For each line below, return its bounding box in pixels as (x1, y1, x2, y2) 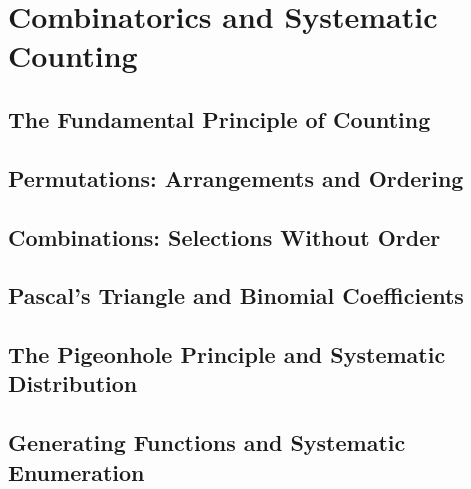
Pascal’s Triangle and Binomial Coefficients (8, 280, 464, 311)
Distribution (8, 368, 138, 399)
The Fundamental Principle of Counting (8, 103, 431, 134)
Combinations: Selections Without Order (8, 221, 441, 252)
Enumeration (8, 456, 145, 487)
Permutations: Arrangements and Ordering (8, 162, 464, 193)
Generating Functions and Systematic (8, 427, 406, 458)
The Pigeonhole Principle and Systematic (8, 339, 446, 370)
